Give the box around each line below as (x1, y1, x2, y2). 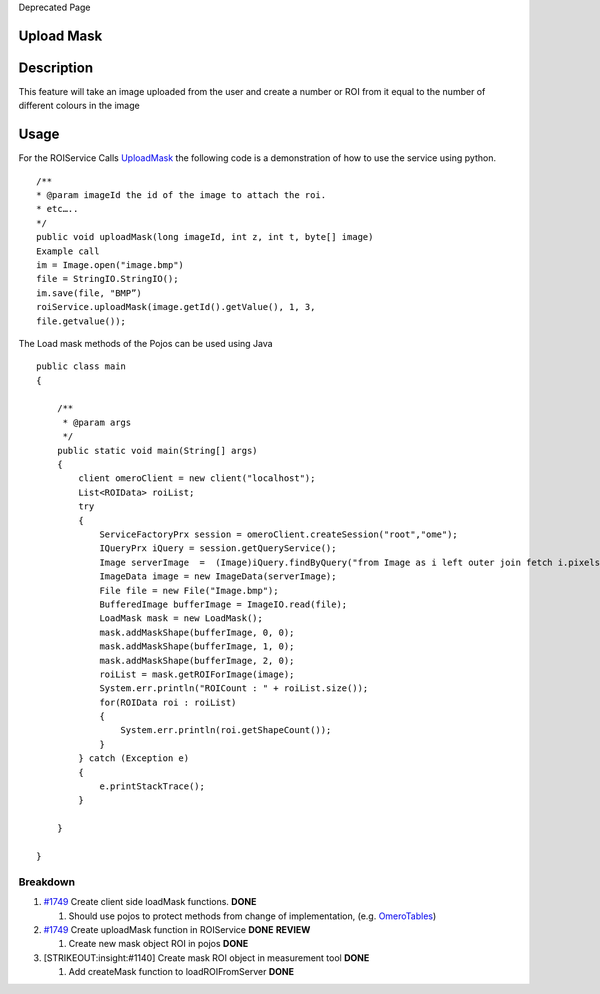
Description (18, 59, 94, 76)
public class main (36, 361, 127, 372)
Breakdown (18, 875, 75, 889)
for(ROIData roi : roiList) (99, 696, 237, 708)
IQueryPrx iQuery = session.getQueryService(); (99, 543, 337, 554)
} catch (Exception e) (78, 753, 190, 764)
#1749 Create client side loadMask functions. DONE (43, 896, 257, 908)
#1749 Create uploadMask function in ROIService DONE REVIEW (43, 923, 311, 935)
